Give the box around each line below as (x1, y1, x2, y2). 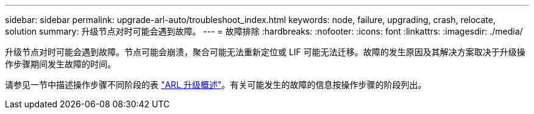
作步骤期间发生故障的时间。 (5, 59, 116, 69)
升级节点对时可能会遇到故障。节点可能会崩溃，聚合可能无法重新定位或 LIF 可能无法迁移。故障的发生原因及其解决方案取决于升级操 (5, 47, 525, 57)
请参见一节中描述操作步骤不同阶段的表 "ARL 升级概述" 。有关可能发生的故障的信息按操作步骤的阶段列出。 (5, 79, 427, 90)
